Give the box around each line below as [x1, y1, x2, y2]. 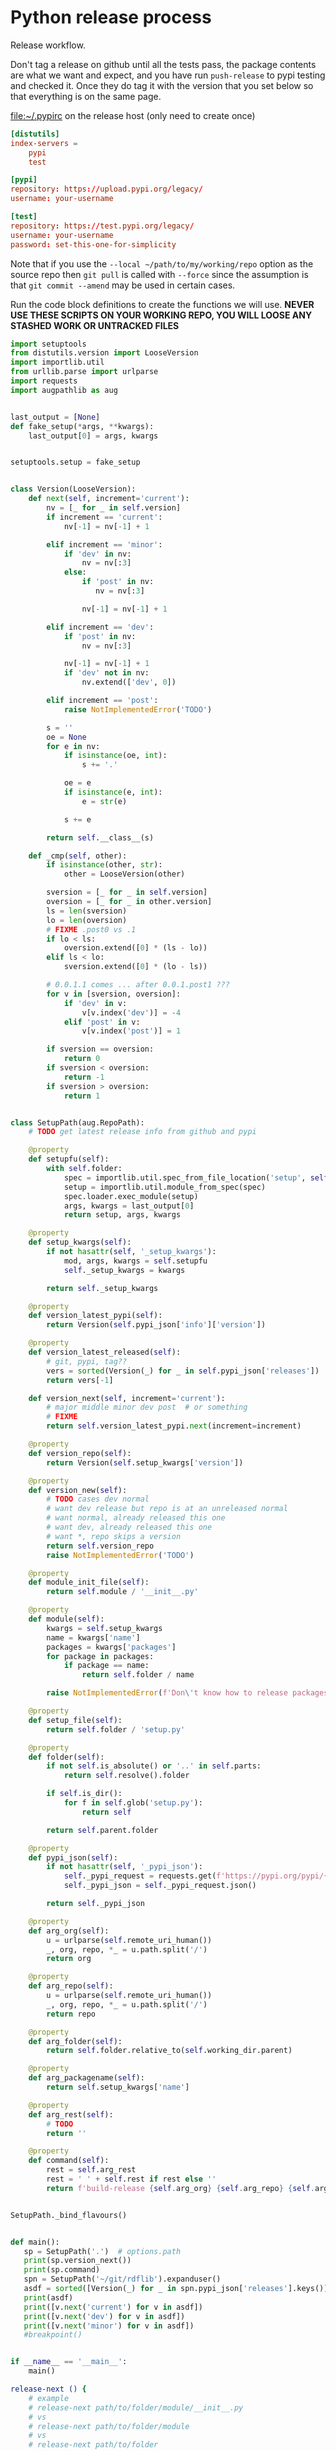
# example [28, 2393, 70, 2403]
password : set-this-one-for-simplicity [10, 239, 177, 250]
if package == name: [63, 1661, 150, 1671]
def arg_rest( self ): [28, 2109, 114, 2120]
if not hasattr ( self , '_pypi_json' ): [46, 1862, 203, 1872]
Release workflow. [10, 39, 86, 51]
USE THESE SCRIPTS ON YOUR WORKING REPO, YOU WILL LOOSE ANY [10, 309, 313, 321]
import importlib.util [10, 357, 105, 368]
